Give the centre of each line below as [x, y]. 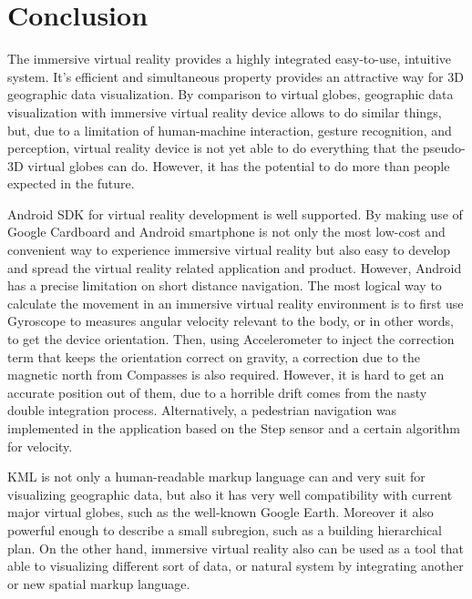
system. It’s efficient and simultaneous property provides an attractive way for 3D [236, 76]
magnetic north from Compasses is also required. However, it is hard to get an [226, 375]
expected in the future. [71, 183]
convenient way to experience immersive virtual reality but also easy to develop [229, 250]
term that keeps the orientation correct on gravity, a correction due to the [214, 356]
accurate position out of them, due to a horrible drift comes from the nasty [217, 392]
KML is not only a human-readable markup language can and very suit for [216, 477]
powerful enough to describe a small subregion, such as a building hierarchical [225, 529]
